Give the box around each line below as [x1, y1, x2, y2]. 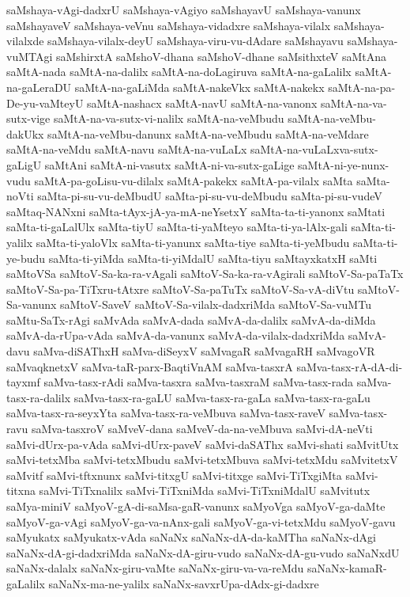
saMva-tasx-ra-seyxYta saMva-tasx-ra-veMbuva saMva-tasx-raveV [6, 405, 325, 421]
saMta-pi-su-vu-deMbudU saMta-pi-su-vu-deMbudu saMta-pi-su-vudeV [37, 188, 382, 204]
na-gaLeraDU [6, 78, 72, 95]
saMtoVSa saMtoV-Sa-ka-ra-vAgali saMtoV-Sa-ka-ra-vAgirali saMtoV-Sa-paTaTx [6, 265, 404, 282]
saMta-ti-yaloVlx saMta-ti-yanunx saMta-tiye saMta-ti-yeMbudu [36, 234, 350, 250]
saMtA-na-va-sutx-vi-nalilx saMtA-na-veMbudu [53, 110, 284, 127]
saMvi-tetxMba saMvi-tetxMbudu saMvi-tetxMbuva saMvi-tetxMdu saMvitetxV [6, 451, 398, 468]
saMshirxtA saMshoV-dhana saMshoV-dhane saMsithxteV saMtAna [56, 48, 387, 64]
